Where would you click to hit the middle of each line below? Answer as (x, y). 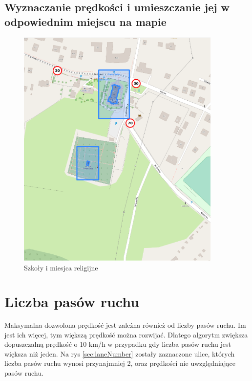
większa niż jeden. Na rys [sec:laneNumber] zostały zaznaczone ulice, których (120, 353)
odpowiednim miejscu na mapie (85, 21)
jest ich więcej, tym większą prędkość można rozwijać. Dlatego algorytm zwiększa (126, 334)
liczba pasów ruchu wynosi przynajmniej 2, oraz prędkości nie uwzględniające (120, 363)
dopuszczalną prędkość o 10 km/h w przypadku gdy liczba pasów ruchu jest (118, 344)
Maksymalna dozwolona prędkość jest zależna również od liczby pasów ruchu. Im (125, 325)
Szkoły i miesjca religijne (61, 268)
